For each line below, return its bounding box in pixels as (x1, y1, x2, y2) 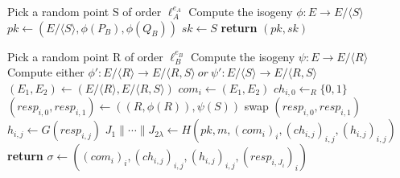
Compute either (7, 64, 85, 81)
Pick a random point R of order (7, 48, 163, 64)
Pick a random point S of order (7, 3, 162, 19)
